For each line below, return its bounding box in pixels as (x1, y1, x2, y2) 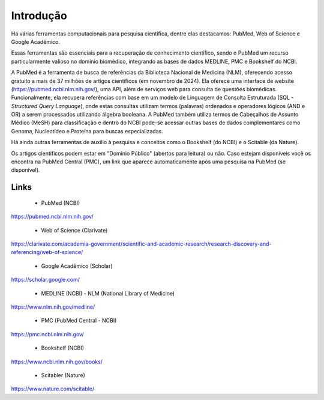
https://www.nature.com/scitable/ (11, 385, 95, 393)
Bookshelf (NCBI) (41, 344, 84, 351)
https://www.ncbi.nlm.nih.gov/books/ (11, 358, 103, 365)
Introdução (11, 9, 67, 22)
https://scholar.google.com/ (11, 276, 80, 283)
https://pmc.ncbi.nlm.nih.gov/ (11, 330, 84, 338)
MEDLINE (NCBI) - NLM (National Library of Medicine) (41, 289, 175, 297)
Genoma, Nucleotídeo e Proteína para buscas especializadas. (11, 127, 163, 135)
